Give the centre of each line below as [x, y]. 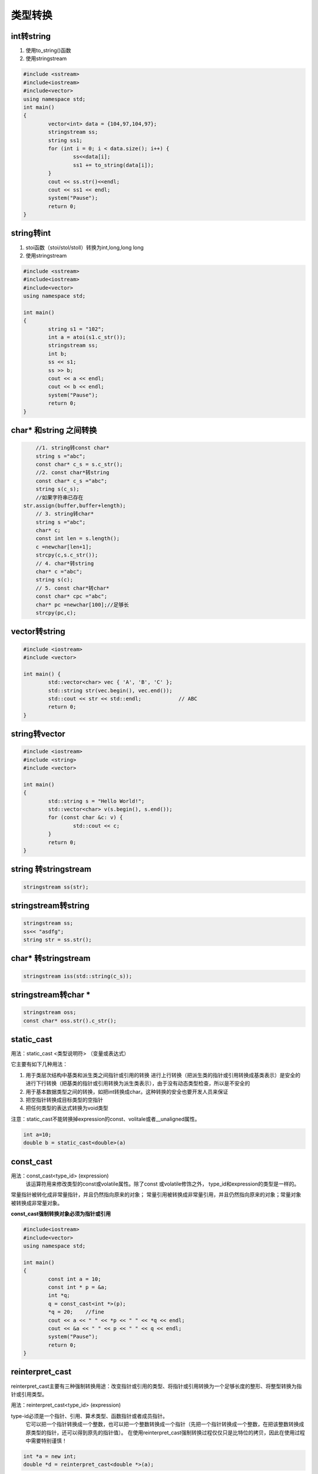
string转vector [38, 734]
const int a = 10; [74, 1279]
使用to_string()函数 [49, 51]
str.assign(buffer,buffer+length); [74, 505]
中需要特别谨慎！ [46, 1440]
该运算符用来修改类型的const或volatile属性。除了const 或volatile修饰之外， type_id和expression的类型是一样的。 [163, 1184]
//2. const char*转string [72, 473]
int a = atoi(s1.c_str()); [87, 337]
